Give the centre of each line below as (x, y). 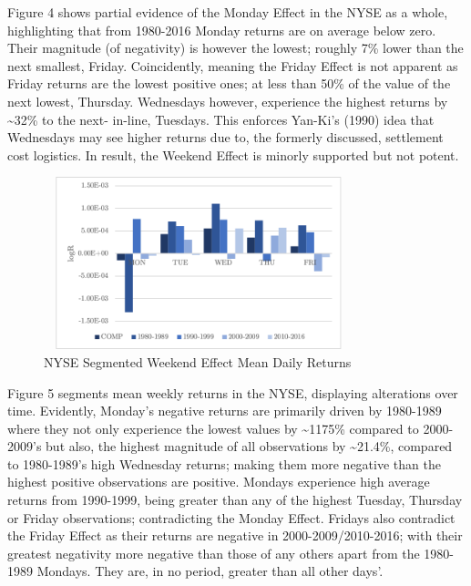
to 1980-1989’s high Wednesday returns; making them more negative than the (224, 463)
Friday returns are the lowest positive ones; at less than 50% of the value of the (229, 83)
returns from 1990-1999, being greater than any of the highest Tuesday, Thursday (235, 500)
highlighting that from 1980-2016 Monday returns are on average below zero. (222, 30)
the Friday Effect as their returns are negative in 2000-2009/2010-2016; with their (235, 535)
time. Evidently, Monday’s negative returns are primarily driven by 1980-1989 (225, 411)
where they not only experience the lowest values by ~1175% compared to (213, 428)
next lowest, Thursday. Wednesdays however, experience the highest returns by (228, 101)
